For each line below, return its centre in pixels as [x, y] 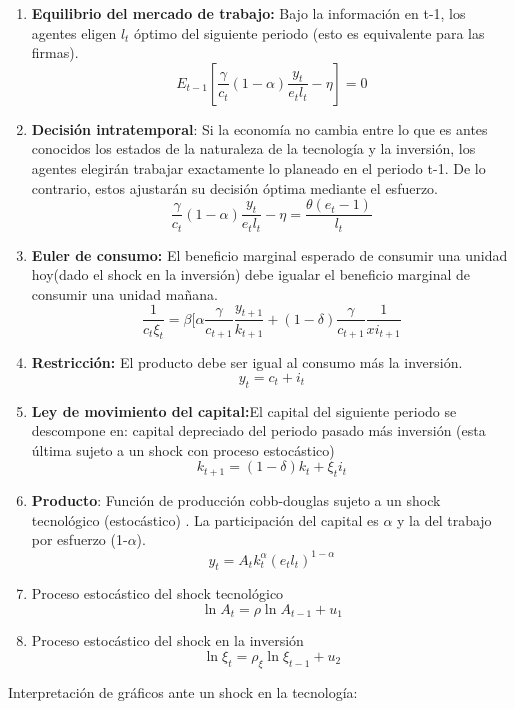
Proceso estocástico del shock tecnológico [157, 593]
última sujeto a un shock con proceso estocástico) [183, 449]
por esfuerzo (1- [79, 539]
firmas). [55, 52]
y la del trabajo [444, 519]
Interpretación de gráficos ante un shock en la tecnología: [183, 691]
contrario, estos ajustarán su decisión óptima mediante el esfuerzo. [235, 187]
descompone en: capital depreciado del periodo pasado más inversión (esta [258, 430]
